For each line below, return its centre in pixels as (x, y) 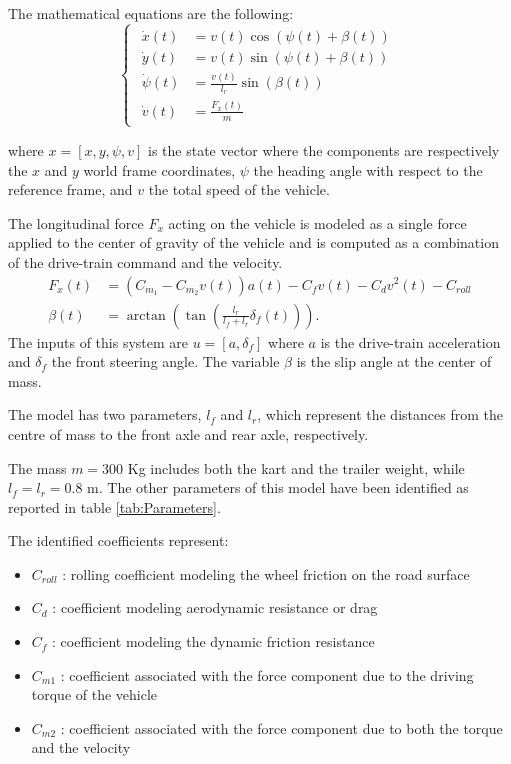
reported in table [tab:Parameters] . (114, 506)
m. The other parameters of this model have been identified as (278, 487)
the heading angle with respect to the (368, 169)
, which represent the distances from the (380, 414)
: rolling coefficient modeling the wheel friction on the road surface (266, 573)
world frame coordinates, (159, 169)
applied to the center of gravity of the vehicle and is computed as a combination (253, 242)
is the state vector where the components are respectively (323, 149)
